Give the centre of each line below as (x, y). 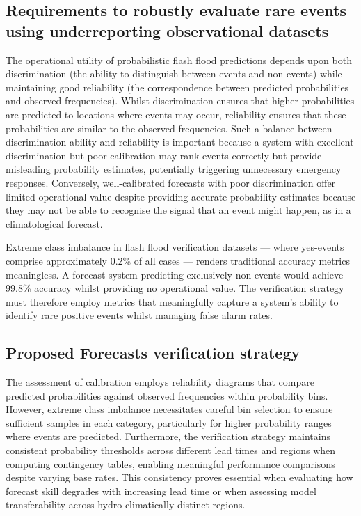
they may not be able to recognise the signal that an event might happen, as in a (178, 210)
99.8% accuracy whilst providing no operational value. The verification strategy (175, 288)
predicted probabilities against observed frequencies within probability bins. (167, 395)
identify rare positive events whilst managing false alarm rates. (139, 315)
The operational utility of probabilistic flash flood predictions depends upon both (179, 60)
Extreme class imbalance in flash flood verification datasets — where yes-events (175, 247)
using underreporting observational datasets (167, 30)
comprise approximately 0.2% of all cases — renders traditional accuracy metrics (178, 260)
